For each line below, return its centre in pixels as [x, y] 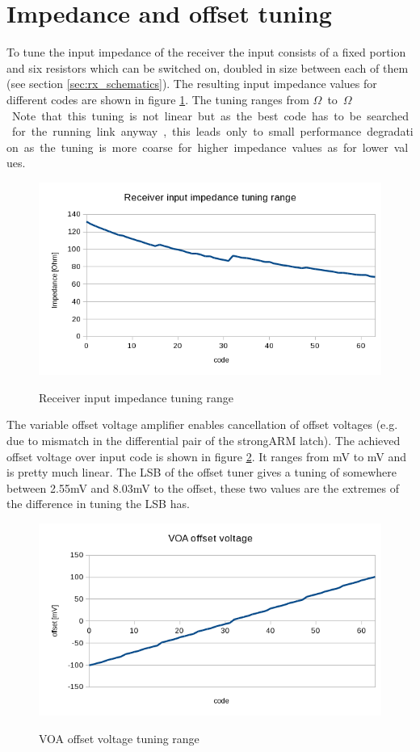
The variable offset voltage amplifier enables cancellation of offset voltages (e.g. [202, 424]
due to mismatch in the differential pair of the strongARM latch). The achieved [204, 440]
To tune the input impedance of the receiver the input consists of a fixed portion [206, 52]
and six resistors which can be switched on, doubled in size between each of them [208, 67]
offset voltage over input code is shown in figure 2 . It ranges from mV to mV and [207, 456]
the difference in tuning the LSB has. [98, 504]
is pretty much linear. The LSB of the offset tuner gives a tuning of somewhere [202, 472]
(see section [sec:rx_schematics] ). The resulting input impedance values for [192, 84]
